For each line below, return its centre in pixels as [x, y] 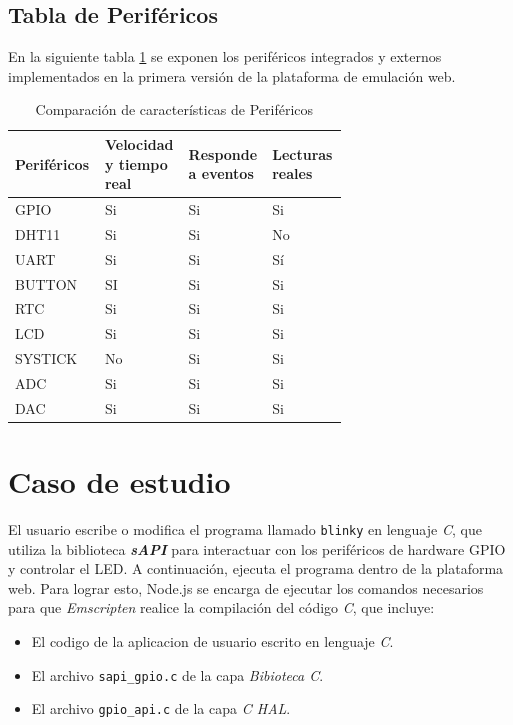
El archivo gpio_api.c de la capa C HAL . [161, 708]
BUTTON [46, 283]
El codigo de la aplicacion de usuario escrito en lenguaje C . [212, 641]
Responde [223, 153]
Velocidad [139, 143]
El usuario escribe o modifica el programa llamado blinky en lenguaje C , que [245, 528]
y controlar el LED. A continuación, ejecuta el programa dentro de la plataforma [256, 568]
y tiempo [136, 163]
